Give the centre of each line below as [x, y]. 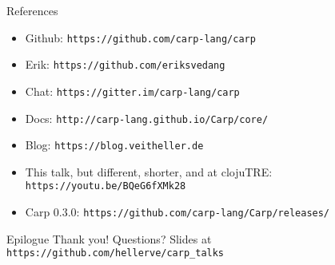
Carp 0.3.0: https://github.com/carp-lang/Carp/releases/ [177, 212]
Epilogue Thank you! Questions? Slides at [109, 238]
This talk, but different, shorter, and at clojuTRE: [149, 171]
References [32, 10]
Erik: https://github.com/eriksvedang [125, 64]
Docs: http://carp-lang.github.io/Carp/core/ [147, 118]
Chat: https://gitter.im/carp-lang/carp [132, 91]
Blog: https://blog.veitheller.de [114, 145]
